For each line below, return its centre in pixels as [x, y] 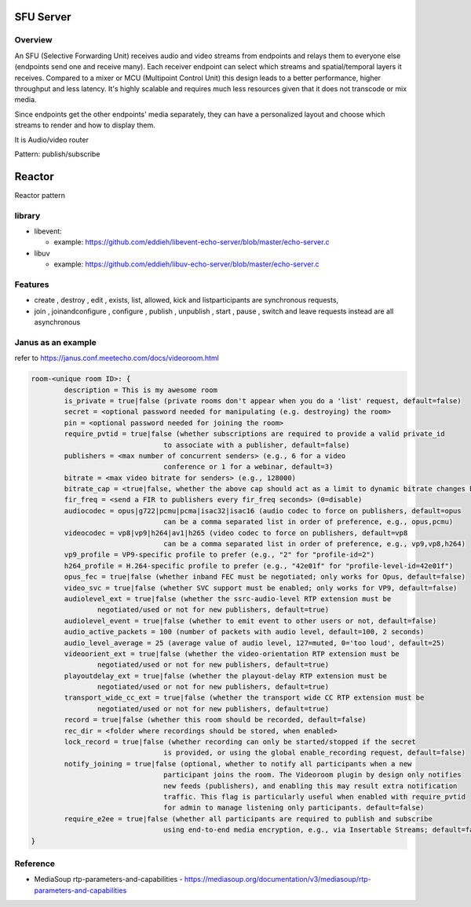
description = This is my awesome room [141, 390]
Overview [33, 40]
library [27, 215]
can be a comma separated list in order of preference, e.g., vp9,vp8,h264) [315, 544]
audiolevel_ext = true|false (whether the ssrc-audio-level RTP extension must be [228, 599]
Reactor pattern [40, 195]
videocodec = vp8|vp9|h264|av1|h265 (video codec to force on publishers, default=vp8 [236, 533]
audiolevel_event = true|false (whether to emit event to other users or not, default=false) [250, 621]
